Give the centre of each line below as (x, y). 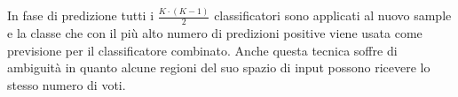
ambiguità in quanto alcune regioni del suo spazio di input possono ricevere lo (219, 67)
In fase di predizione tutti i (81, 15)
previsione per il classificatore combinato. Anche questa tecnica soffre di (202, 50)
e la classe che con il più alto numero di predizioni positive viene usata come (215, 33)
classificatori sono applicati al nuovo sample (333, 15)
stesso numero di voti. (67, 84)
